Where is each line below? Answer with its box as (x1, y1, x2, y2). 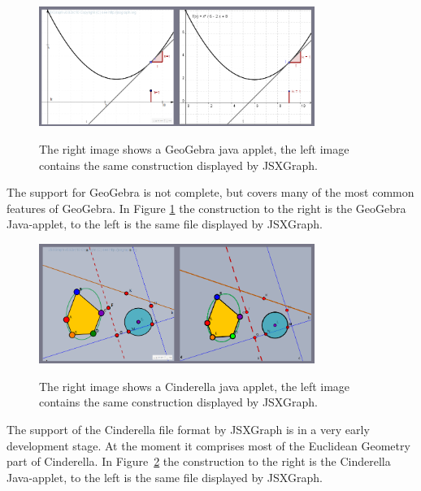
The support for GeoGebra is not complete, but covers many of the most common (7, 184, 414, 201)
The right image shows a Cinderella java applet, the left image (39, 377, 350, 394)
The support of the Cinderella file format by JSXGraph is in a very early (7, 420, 370, 437)
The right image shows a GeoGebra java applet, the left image (39, 140, 349, 157)
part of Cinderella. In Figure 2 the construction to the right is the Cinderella (7, 453, 391, 470)
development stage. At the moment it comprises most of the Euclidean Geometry (7, 437, 410, 454)
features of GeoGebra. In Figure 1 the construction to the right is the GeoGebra (7, 199, 406, 216)
